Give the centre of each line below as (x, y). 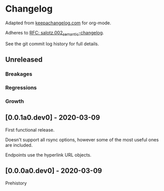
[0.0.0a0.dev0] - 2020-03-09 (54, 171)
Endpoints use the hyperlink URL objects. (48, 155)
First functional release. (30, 130)
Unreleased (24, 60)
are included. (19, 145)
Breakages (19, 74)
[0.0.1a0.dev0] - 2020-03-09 (53, 118)
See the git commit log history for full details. (52, 44)
